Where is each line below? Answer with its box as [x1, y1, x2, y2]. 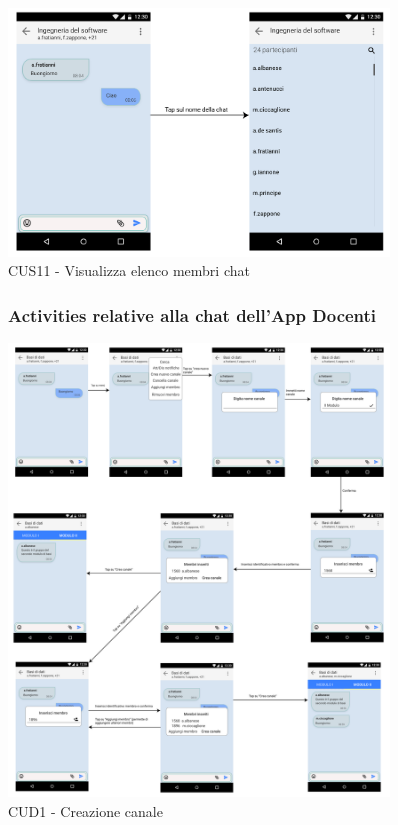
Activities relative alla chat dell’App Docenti [8, 302, 377, 327]
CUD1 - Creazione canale [8, 800, 163, 821]
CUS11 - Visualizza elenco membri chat [8, 260, 250, 281]
